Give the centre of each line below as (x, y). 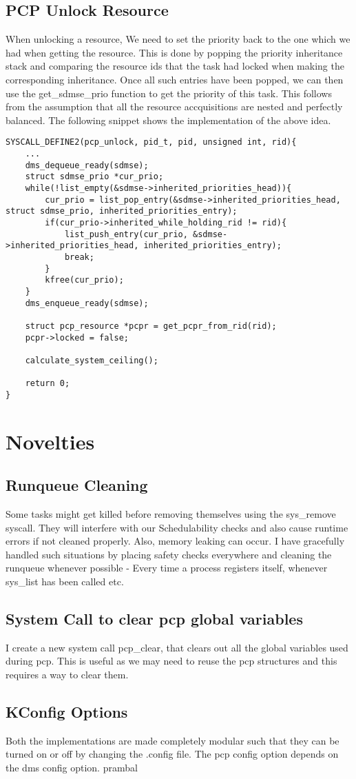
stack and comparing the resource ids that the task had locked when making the (175, 66)
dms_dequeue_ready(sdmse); (87, 165)
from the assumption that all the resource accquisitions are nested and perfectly (174, 107)
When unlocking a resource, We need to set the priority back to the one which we (178, 39)
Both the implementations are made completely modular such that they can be (172, 740)
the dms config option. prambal (72, 767)
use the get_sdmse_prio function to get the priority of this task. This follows (169, 93)
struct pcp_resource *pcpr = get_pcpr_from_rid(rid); (151, 326)
